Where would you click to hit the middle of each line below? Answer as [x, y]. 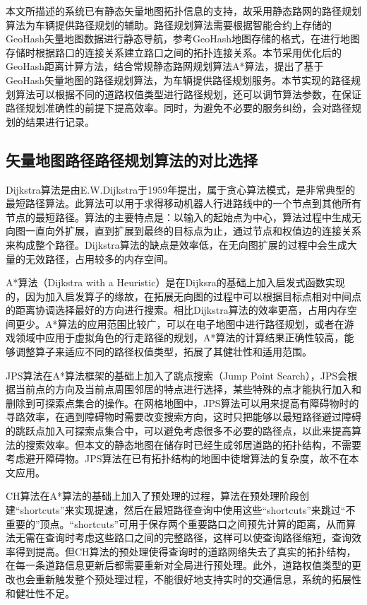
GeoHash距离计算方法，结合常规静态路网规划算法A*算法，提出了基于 [165, 66]
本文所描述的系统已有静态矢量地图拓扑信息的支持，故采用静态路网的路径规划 [183, 11]
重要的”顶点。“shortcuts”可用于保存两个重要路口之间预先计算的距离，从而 [176, 523]
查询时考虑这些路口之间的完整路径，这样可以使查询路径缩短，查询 [198, 538]
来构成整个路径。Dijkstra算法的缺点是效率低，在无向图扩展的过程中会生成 [176, 244]
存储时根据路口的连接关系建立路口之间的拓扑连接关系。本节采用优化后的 [174, 52]
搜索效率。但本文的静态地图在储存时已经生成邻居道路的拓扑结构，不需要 [193, 444]
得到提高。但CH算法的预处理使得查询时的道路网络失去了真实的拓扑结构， [186, 551]
